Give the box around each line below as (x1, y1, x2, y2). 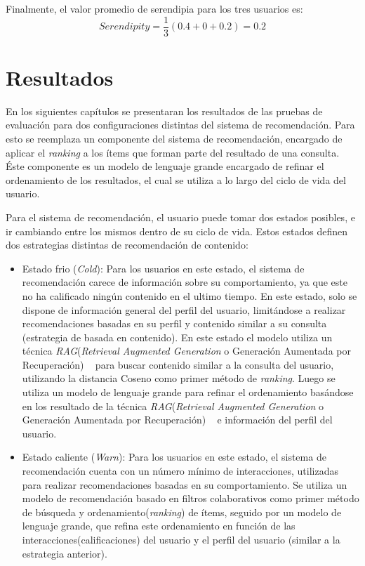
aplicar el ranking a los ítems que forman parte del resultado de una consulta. (6, 145, 340, 159)
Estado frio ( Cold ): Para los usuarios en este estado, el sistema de (22, 261, 305, 275)
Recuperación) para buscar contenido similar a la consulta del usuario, (22, 357, 334, 371)
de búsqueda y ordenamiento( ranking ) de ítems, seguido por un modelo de (22, 504, 342, 519)
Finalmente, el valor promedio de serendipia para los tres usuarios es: (6, 1, 303, 15)
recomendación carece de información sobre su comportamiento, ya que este (22, 275, 347, 289)
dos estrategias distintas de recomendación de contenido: (6, 237, 248, 252)
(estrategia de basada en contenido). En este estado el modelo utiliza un (22, 329, 333, 344)
